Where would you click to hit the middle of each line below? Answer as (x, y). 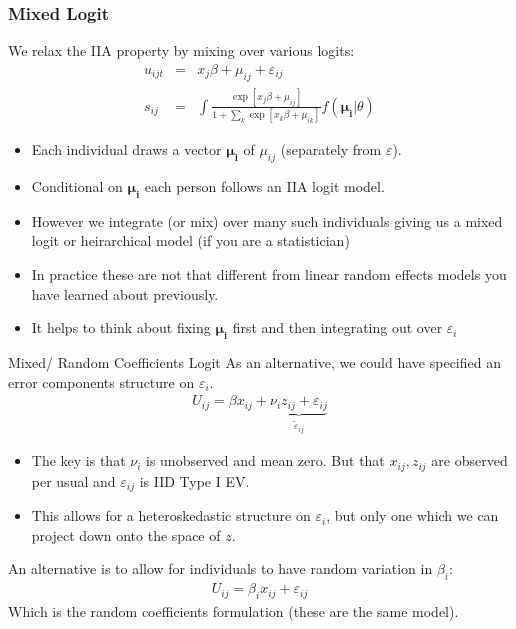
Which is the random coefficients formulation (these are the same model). (233, 611)
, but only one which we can (412, 515)
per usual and (73, 480)
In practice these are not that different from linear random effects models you (269, 274)
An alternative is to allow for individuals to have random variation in (220, 568)
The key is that (78, 460)
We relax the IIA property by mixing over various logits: (181, 50)
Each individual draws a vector (126, 149)
